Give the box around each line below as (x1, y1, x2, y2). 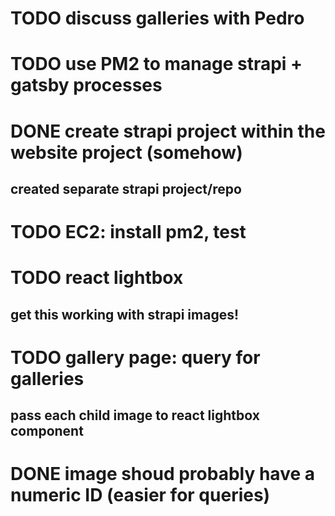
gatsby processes (10, 74, 163, 97)
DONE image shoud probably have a (10, 463, 315, 486)
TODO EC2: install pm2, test (10, 221, 247, 244)
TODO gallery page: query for (10, 346, 261, 369)
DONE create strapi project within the (10, 120, 326, 142)
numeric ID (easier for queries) (10, 484, 271, 507)
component (10, 423, 84, 440)
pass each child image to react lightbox (10, 407, 260, 424)
